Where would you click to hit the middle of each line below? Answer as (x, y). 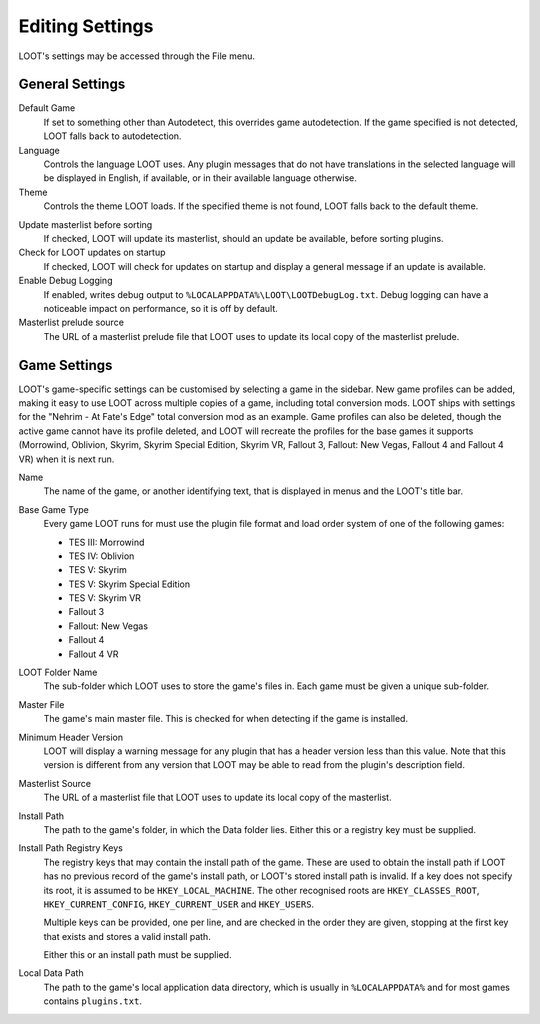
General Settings (72, 84)
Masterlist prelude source (71, 322)
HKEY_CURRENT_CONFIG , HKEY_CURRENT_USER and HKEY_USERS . (179, 904)
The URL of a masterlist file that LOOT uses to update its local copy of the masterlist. (217, 797)
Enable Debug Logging (65, 281)
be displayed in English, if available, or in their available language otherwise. (200, 178)
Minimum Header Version (71, 737)
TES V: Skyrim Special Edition (129, 584)
